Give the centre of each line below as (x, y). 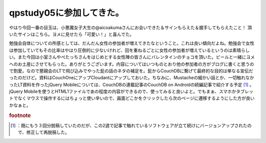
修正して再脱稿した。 (48, 132)
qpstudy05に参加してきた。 (66, 13)
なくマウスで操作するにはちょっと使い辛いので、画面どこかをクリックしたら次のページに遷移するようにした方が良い (136, 98)
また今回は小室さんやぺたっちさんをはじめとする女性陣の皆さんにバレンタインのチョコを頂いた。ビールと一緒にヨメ (136, 57)
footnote (20, 115)
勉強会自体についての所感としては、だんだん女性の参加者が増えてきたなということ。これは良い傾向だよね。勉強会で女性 (132, 43)
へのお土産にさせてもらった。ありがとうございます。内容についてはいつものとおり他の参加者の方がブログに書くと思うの (132, 64)
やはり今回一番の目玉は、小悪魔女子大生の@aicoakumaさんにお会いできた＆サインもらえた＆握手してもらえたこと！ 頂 (131, 28)
